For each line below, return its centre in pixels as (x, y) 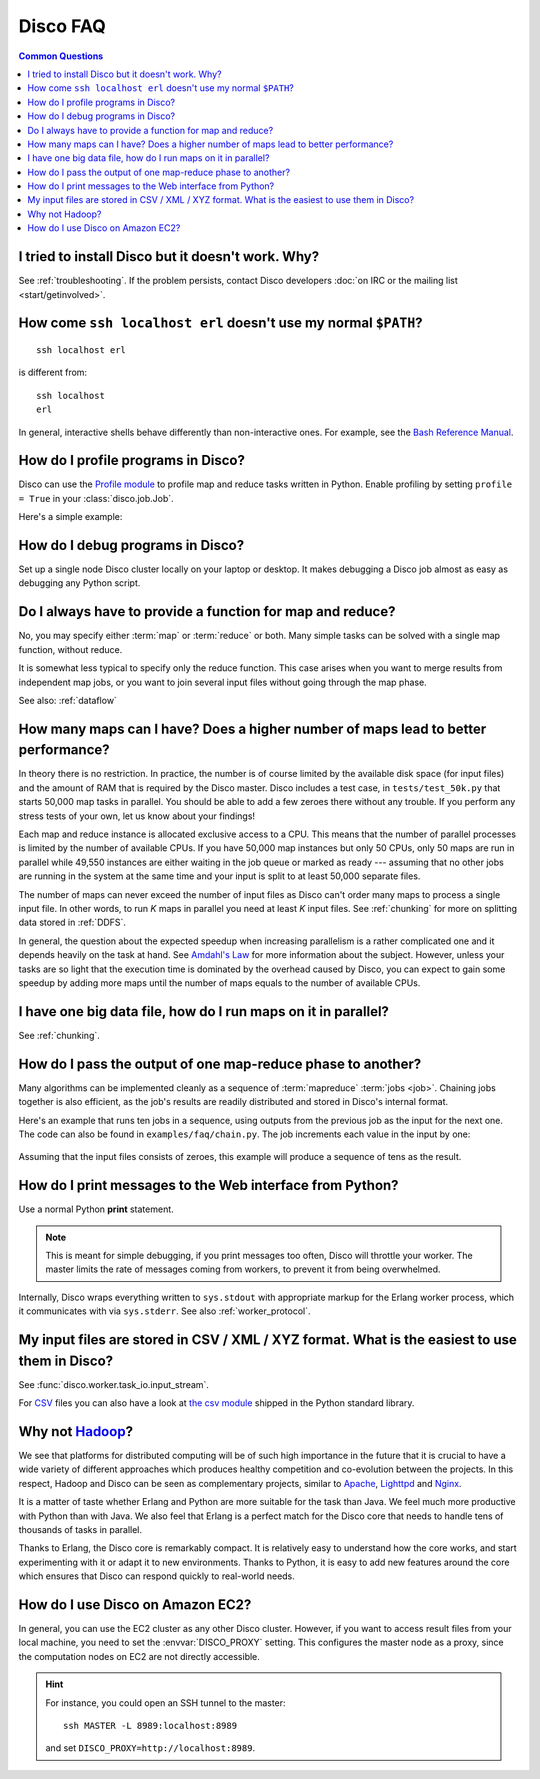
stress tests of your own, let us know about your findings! (136, 816)
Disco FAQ (62, 26)
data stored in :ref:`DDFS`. (72, 922)
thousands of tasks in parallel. (80, 1529)
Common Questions (61, 56)
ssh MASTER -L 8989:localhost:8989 (150, 1725)
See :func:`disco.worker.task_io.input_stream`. (114, 1384)
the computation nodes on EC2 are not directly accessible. (139, 1656)
